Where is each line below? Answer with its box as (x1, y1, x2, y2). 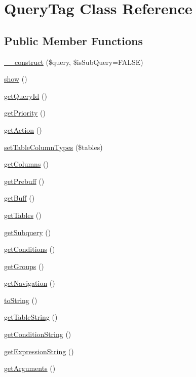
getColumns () (4, 159, 49, 169)
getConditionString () (4, 329, 71, 340)
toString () (4, 294, 37, 305)
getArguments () (4, 363, 56, 373)
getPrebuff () (4, 175, 45, 186)
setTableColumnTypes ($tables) (4, 141, 103, 152)
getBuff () (4, 193, 35, 203)
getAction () (4, 124, 42, 135)
